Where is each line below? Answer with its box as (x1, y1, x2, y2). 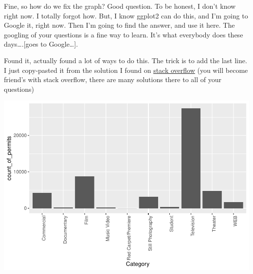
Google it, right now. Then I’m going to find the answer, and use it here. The (4, 20, 235, 30)
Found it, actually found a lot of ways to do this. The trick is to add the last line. (4, 55, 247, 65)
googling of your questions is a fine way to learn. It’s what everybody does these (4, 29, 243, 39)
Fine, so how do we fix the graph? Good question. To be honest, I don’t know (4, 1, 236, 11)
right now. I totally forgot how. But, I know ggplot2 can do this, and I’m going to (4, 10, 248, 20)
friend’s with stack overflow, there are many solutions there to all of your (4, 74, 221, 85)
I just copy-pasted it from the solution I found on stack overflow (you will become (4, 65, 248, 75)
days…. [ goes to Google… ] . (4, 39, 78, 49)
